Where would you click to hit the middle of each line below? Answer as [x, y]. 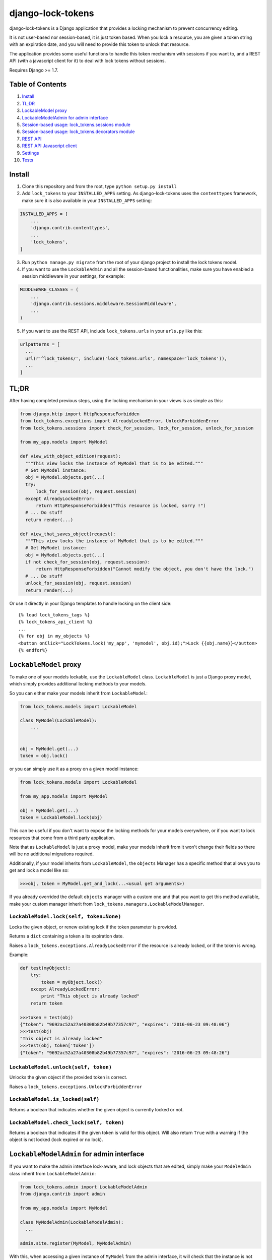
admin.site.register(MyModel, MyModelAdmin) [76, 1243]
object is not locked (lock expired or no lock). [56, 1140]
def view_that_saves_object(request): [68, 534]
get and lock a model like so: [39, 870]
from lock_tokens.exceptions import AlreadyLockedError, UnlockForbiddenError [119, 421]
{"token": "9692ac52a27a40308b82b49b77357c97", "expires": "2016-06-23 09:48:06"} [125, 1025]
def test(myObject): [45, 968]
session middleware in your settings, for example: [74, 276]
